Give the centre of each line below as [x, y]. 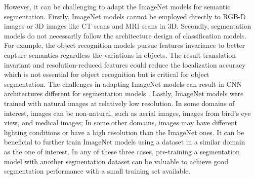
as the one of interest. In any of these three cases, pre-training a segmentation [122, 151]
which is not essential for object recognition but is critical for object [107, 74]
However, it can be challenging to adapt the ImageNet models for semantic [117, 6]
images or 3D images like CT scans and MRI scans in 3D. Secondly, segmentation [128, 26]
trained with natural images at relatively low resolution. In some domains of [119, 103]
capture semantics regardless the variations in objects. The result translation [120, 54]
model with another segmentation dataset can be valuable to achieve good [116, 161]
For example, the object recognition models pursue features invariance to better [125, 45]
